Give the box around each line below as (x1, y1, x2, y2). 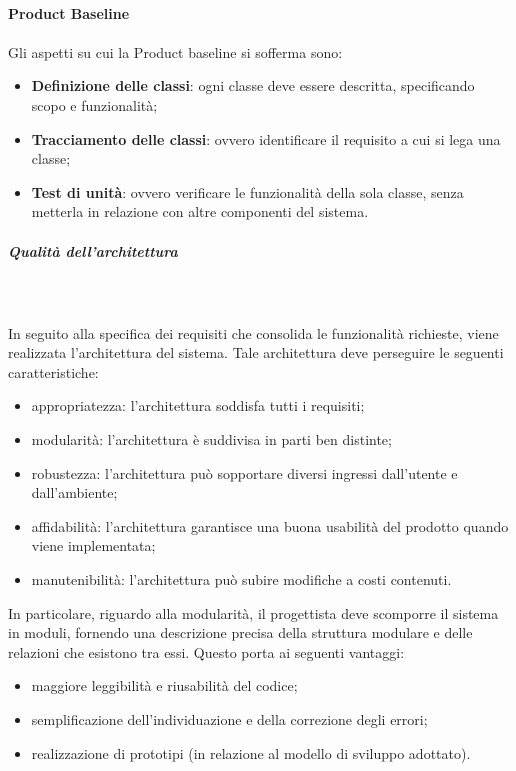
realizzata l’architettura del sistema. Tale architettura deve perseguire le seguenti (8, 342, 504, 363)
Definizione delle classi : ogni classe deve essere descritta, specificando (31, 75, 475, 96)
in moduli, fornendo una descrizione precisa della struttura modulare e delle (8, 622, 473, 643)
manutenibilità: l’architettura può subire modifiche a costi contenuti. (31, 569, 452, 590)
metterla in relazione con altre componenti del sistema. (31, 201, 369, 222)
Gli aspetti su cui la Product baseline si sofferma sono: (8, 41, 343, 62)
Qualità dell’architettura (8, 240, 178, 261)
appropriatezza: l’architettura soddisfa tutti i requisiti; (31, 395, 365, 416)
